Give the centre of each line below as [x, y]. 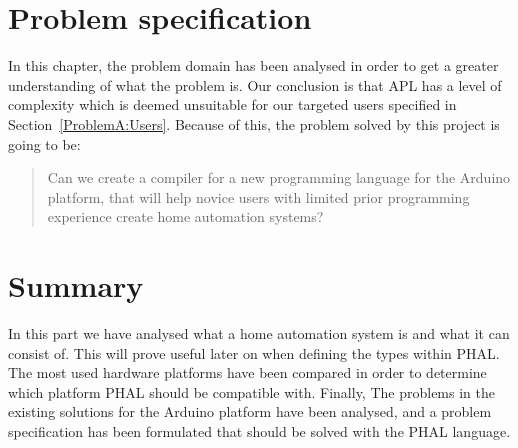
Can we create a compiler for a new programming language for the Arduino [279, 177]
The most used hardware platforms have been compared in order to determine [247, 372]
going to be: [44, 143]
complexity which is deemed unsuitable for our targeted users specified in [232, 104]
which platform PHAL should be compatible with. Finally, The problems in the [251, 391]
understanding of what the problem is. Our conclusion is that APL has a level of [255, 84]
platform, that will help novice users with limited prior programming [258, 196]
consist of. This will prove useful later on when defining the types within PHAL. [254, 352]
